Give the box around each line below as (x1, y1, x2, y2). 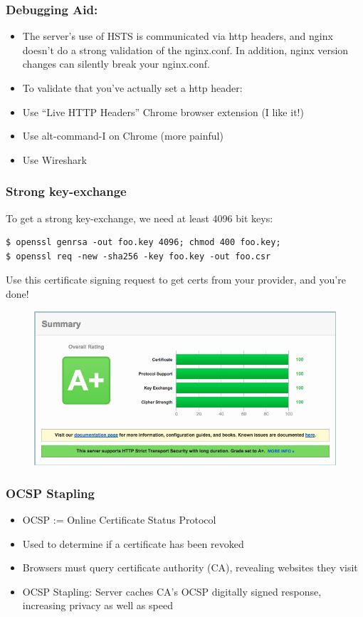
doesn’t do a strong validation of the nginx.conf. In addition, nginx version (22, 42, 349, 57)
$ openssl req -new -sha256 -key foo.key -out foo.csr (6, 251, 271, 261)
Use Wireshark (22, 152, 87, 167)
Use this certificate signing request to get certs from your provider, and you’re (6, 272, 346, 287)
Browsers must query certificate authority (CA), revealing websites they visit (22, 560, 358, 575)
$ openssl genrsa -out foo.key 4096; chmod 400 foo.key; (6, 237, 281, 248)
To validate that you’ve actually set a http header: (22, 81, 243, 95)
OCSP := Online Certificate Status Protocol (22, 512, 216, 527)
